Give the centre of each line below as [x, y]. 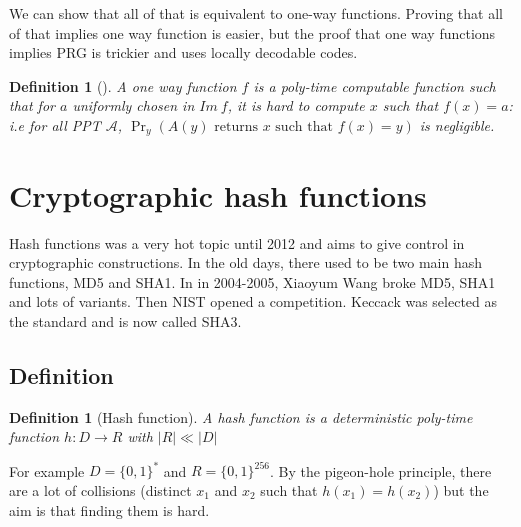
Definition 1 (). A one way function [123, 85]
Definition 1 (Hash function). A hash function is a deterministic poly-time [241, 416]
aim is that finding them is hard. [109, 509]
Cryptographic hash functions [218, 194]
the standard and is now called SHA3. [125, 320]
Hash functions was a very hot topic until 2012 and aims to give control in [237, 242]
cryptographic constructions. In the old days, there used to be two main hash [246, 262]
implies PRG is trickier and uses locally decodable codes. [183, 52]
